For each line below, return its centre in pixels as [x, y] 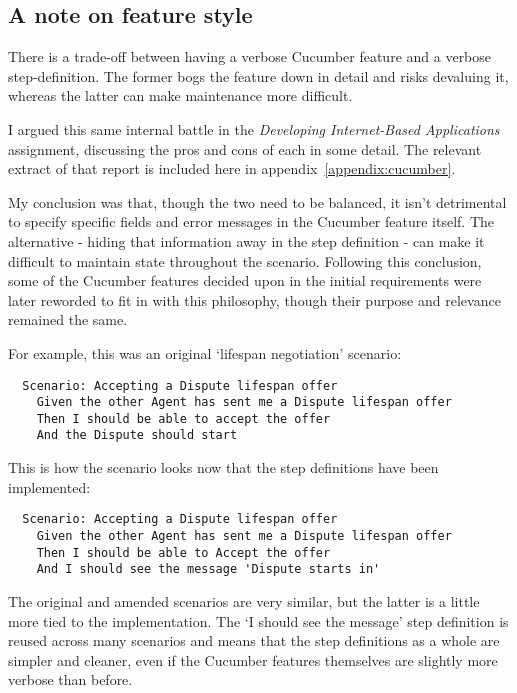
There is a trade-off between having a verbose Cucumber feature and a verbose [250, 56]
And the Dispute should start [137, 435]
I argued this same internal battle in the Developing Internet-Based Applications [254, 128]
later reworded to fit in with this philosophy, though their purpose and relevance [254, 299]
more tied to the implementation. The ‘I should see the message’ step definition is [258, 620]
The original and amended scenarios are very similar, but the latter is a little [244, 600]
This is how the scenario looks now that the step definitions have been [223, 467]
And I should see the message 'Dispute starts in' [208, 569]
